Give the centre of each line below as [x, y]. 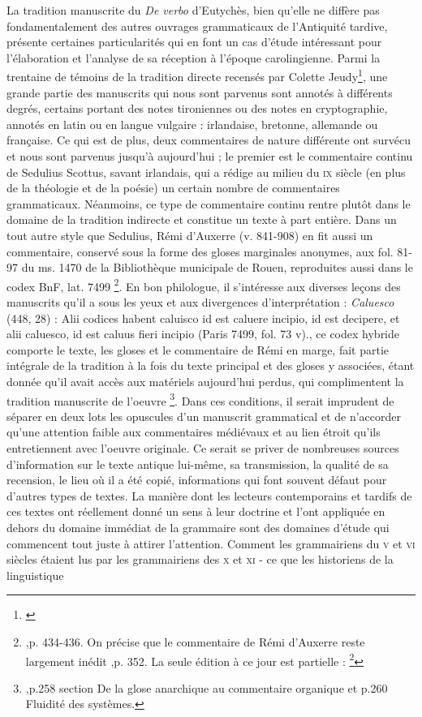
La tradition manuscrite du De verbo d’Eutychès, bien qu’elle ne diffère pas [193, 10]
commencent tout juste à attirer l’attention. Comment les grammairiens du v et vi [211, 543]
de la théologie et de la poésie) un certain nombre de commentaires [173, 188]
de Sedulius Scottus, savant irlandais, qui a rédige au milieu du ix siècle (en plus [206, 172]
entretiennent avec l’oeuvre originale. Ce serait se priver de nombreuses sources [203, 448]
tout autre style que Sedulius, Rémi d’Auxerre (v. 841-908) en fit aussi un [190, 235]
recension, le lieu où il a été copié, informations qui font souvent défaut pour [197, 480]
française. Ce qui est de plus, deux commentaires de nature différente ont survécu [209, 140]
